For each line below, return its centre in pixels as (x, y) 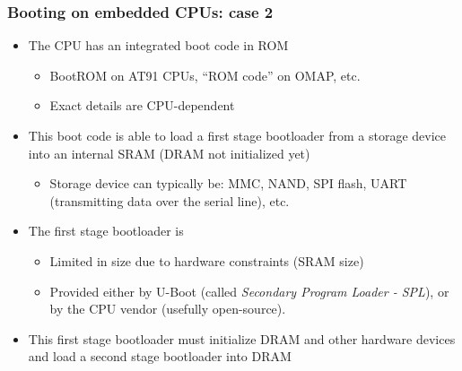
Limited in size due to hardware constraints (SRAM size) (207, 260)
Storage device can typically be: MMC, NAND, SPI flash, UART (228, 183)
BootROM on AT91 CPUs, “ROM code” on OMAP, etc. (205, 75)
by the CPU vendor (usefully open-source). (168, 309)
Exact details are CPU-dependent (142, 105)
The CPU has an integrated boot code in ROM (158, 45)
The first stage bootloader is (106, 231)
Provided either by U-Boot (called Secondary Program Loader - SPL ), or (249, 291)
